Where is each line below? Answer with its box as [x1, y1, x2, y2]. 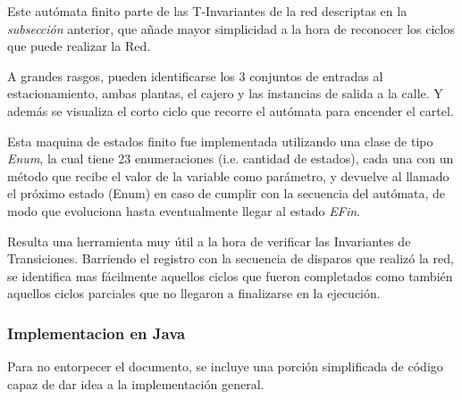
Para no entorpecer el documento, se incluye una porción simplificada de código [7, 357, 443, 376]
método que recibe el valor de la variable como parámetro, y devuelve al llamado [7, 166, 449, 185]
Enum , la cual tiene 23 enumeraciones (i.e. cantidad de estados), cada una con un [7, 149, 454, 168]
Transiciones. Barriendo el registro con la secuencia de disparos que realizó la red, [7, 249, 454, 268]
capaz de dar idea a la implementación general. [7, 374, 265, 393]
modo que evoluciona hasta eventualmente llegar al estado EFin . [7, 201, 360, 220]
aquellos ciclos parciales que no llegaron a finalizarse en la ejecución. [7, 284, 381, 303]
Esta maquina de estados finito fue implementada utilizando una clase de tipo [7, 131, 433, 150]
